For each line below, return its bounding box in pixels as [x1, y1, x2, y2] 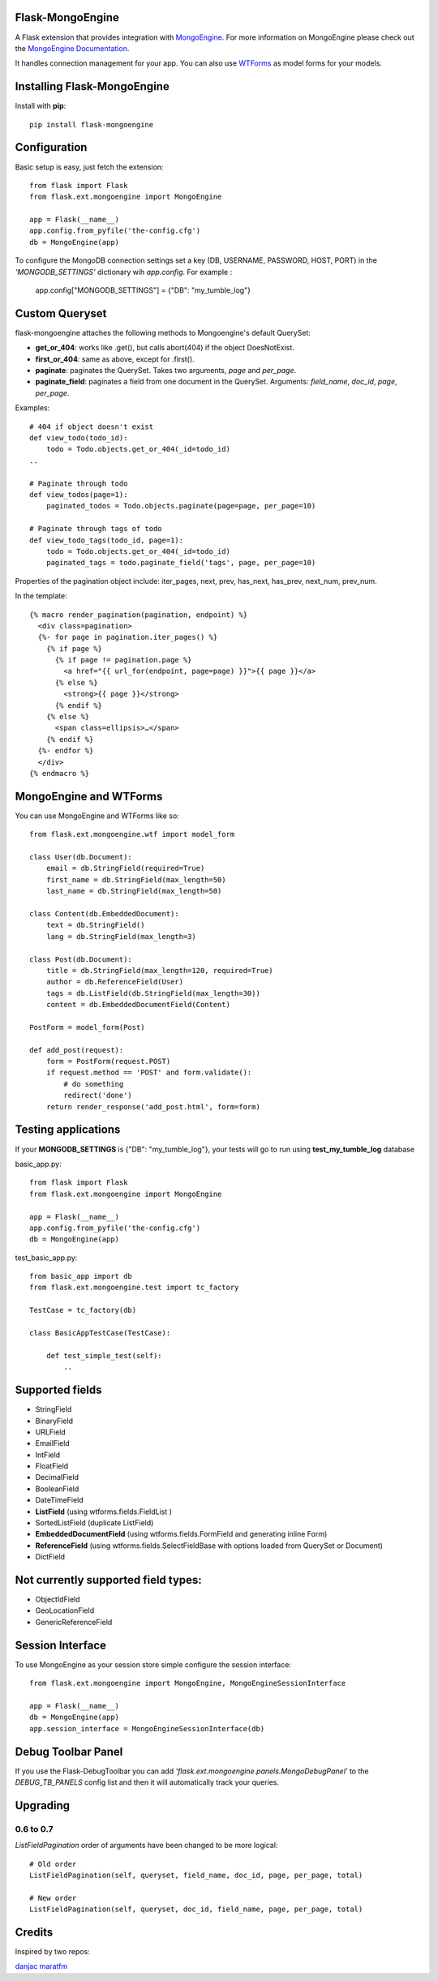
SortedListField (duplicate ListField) [35, 1518, 154, 1528]
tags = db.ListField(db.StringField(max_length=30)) [45, 988, 261, 997]
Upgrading [15, 1799, 71, 1812]
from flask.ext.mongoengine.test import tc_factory [29, 1283, 239, 1293]
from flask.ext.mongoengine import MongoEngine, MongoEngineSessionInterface [29, 1679, 346, 1688]
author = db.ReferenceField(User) [45, 977, 184, 987]
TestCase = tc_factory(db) [29, 1306, 137, 1315]
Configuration [15, 140, 88, 154]
